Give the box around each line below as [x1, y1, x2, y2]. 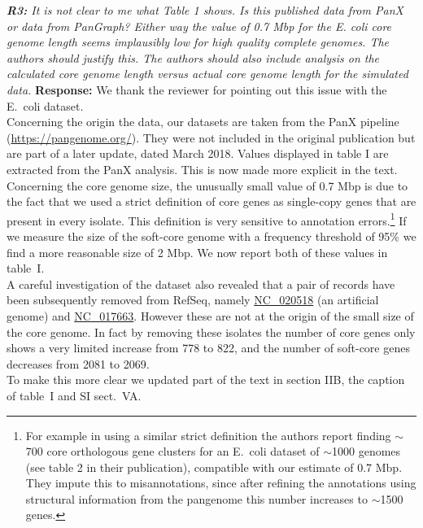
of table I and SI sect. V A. [7, 386, 142, 404]
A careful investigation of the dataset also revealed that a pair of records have [7, 275, 395, 292]
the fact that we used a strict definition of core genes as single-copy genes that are [7, 193, 416, 210]
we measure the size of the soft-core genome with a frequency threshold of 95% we [7, 227, 416, 244]
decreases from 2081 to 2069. [7, 355, 150, 372]
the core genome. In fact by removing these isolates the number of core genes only [7, 323, 416, 340]
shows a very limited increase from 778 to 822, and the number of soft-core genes [7, 339, 410, 356]
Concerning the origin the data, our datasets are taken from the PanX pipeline [7, 113, 399, 130]
